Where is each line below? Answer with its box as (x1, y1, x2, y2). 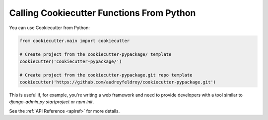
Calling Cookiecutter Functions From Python (9, 7, 196, 18)
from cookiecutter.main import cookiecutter (19, 38, 130, 43)
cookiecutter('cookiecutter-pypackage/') (19, 58, 122, 64)
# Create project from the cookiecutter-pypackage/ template (19, 52, 172, 57)
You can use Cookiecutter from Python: (9, 25, 90, 31)
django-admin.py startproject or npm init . (9, 99, 94, 105)
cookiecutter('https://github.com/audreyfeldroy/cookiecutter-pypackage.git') (19, 79, 216, 85)
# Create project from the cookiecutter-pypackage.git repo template (19, 72, 193, 78)
